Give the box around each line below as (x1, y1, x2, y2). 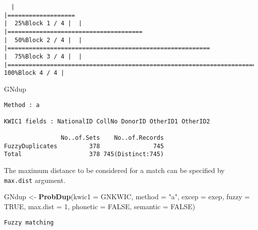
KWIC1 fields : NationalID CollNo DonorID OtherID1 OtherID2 (4, 117, 210, 125)
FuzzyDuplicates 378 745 (4, 142, 164, 150)
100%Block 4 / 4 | (4, 69, 64, 77)
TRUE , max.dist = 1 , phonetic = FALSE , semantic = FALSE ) (4, 201, 195, 211)
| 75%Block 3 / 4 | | (4, 53, 82, 60)
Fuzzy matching (4, 219, 54, 226)
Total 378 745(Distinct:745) (4, 151, 164, 158)
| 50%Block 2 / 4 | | (4, 36, 82, 44)
